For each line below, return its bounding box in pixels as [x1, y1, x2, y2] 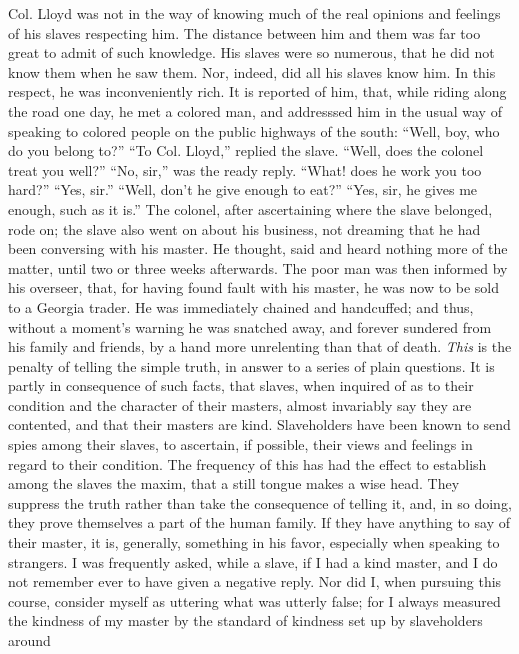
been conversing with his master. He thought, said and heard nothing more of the [8, 238, 508, 259]
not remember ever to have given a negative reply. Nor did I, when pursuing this [8, 571, 502, 592]
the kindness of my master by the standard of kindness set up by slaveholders [8, 610, 483, 631]
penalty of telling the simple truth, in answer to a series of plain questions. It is [8, 355, 495, 376]
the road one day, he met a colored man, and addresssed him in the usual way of [8, 100, 502, 121]
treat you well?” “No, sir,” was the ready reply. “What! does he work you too [8, 159, 482, 180]
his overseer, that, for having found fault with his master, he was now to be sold [8, 277, 500, 298]
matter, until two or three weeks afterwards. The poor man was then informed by [8, 257, 508, 278]
